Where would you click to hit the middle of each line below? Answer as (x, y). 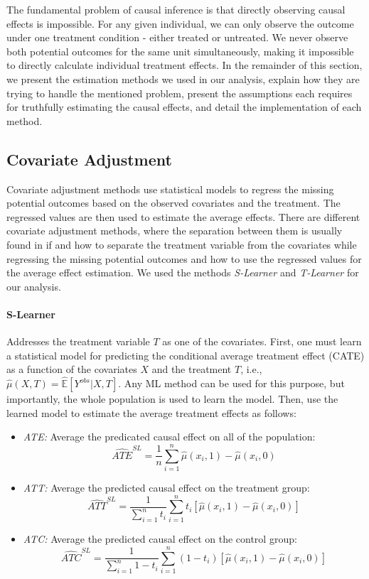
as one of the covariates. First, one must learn (262, 341)
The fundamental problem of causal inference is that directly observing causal (176, 9)
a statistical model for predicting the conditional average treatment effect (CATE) (186, 355)
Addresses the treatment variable (78, 341)
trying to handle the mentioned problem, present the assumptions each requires (180, 93)
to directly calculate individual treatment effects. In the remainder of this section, (184, 65)
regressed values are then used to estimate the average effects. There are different (183, 216)
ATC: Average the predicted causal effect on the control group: (160, 539)
